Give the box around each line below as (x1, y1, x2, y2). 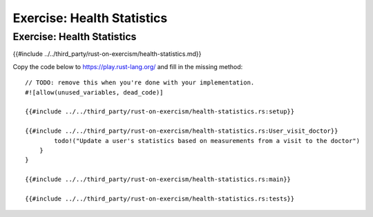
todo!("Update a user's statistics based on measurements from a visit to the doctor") (54, 137, 361, 144)
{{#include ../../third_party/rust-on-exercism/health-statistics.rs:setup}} (25, 108, 295, 115)
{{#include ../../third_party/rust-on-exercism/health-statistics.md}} (12, 50, 202, 58)
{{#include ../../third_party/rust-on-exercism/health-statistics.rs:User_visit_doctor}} (25, 127, 338, 135)
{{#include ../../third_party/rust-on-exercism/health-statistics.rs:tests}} (25, 194, 295, 202)
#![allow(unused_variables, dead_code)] (25, 88, 164, 96)
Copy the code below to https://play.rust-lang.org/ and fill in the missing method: (12, 62, 243, 70)
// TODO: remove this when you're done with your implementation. (25, 79, 255, 86)
